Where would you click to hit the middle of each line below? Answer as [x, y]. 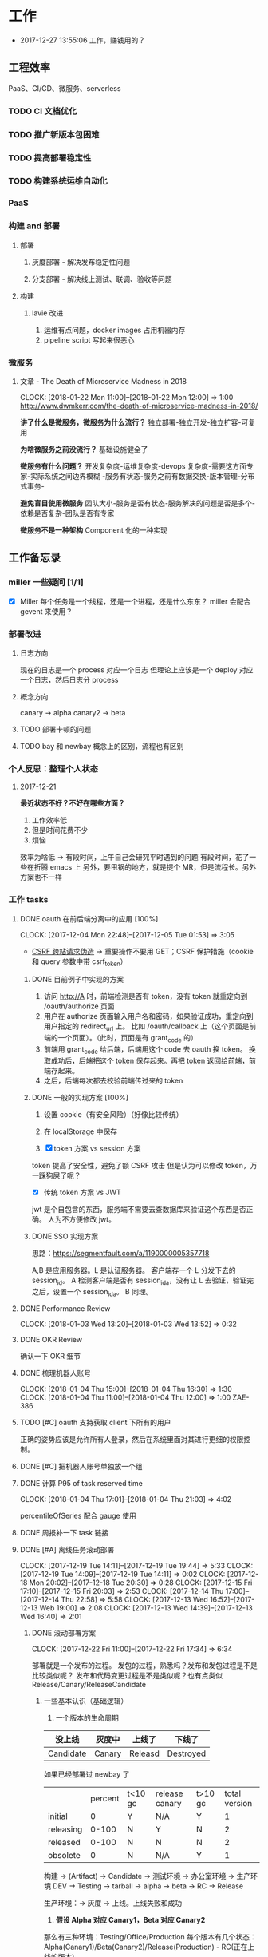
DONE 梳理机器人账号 [55, 1373]
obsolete [64, 1856]
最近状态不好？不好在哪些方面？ [72, 803]
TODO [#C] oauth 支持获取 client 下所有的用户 [95, 1423]
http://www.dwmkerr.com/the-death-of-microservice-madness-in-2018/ [139, 406]
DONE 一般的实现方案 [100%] [80, 1097]
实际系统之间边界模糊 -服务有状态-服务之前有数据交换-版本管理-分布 [143, 476]
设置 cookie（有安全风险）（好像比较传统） [113, 1114]
